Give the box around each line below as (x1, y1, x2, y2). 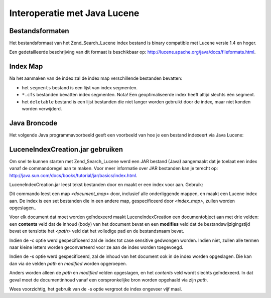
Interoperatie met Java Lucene (9, 8, 140, 19)
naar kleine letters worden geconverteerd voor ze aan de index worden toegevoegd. (9, 244, 183, 250)
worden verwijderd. (22, 105, 62, 111)
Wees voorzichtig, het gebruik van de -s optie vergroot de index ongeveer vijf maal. (9, 286, 183, 292)
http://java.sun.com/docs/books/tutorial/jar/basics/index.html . (9, 172, 138, 178)
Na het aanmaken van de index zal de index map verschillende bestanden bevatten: (9, 75, 183, 81)
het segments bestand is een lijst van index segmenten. (22, 84, 138, 90)
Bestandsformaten (9, 27, 70, 35)
